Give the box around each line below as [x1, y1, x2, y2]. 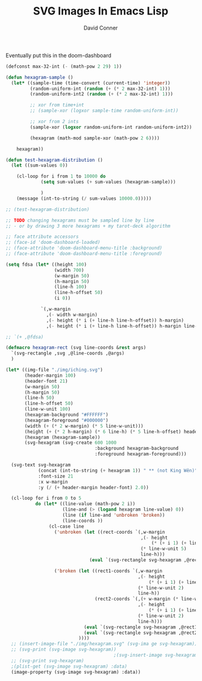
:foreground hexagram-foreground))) [95, 451, 187, 457]
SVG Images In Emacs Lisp [33, 4, 169, 18]
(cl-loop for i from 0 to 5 [11, 495, 82, 502]
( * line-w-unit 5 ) [140, 546, 187, 552]
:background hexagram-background [95, 446, 179, 452]
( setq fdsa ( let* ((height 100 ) [5, 261, 87, 267]
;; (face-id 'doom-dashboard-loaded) [5, 240, 101, 246]
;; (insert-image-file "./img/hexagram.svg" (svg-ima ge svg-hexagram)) [11, 641, 198, 647]
